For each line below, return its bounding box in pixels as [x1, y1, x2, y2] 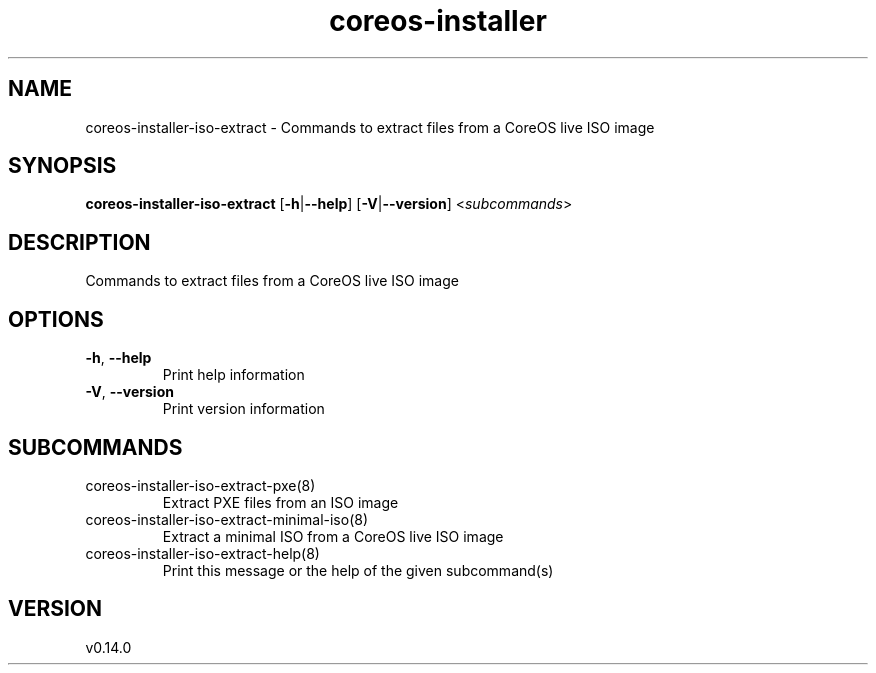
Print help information [162, 366, 305, 384]
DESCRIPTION [8, 229, 151, 255]
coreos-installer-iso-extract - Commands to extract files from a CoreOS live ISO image [85, 118, 655, 136]
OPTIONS [8, 306, 104, 332]
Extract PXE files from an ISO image [162, 493, 399, 511]
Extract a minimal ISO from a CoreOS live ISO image [162, 527, 504, 545]
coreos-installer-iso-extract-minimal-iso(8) [85, 510, 369, 528]
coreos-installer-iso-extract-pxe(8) [85, 476, 316, 494]
